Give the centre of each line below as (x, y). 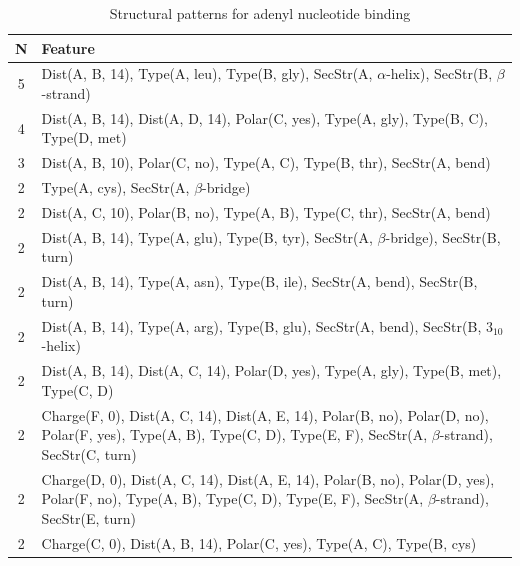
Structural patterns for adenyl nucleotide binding (260, 13)
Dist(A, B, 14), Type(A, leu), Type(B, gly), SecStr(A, (207, 73)
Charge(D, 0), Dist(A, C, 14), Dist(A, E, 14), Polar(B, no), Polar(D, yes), (268, 478)
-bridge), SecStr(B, (443, 236)
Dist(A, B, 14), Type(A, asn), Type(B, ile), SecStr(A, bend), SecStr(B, (259, 281)
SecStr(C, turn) (89, 453)
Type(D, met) (84, 137)
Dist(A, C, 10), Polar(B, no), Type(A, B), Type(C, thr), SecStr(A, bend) (266, 212)
